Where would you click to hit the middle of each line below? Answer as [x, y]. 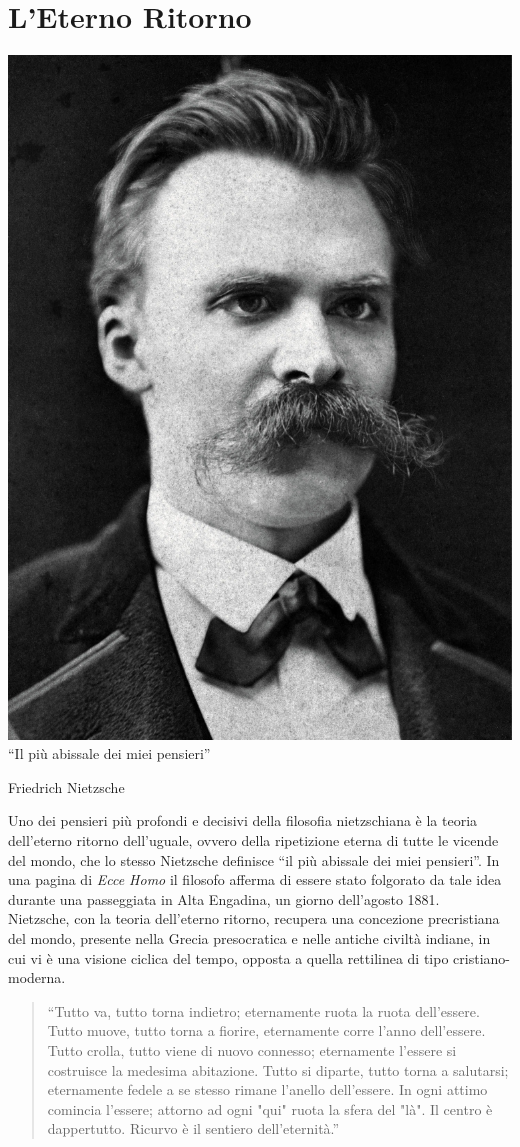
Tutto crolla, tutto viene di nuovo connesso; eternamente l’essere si [252, 1049]
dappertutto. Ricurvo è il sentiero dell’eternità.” [193, 1128]
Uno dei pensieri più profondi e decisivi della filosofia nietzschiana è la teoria [243, 820]
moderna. [37, 977]
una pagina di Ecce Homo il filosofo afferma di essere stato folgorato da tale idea [255, 879]
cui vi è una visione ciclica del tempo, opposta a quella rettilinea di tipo [228, 957]
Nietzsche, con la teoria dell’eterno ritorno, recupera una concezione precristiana [254, 918]
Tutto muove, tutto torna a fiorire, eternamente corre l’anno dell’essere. [266, 1030]
